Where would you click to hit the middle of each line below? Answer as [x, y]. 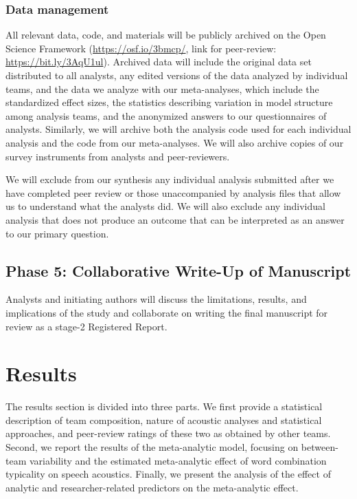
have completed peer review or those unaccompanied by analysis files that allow [173, 192]
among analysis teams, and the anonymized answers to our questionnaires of [166, 115]
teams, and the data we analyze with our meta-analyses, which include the [162, 88]
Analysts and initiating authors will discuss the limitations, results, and [156, 299]
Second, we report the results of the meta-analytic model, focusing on [152, 447]
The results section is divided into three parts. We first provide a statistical [164, 406]
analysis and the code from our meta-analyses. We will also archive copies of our [175, 142]
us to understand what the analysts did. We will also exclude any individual [165, 206]
